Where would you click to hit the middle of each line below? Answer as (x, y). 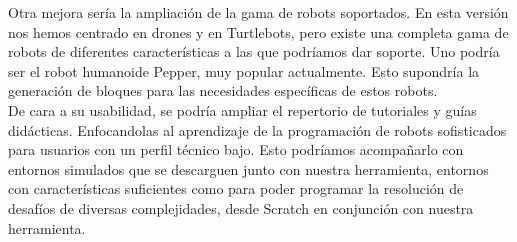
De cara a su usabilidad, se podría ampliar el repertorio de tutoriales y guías (242, 109)
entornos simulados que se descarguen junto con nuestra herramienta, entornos (248, 168)
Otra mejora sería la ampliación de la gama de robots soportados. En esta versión (258, 12)
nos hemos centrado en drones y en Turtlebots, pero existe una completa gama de (258, 31)
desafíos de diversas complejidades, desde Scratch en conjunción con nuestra (241, 207)
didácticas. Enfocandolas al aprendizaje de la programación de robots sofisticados (257, 129)
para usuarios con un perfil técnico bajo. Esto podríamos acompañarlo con (236, 149)
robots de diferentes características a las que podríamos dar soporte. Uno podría (254, 51)
